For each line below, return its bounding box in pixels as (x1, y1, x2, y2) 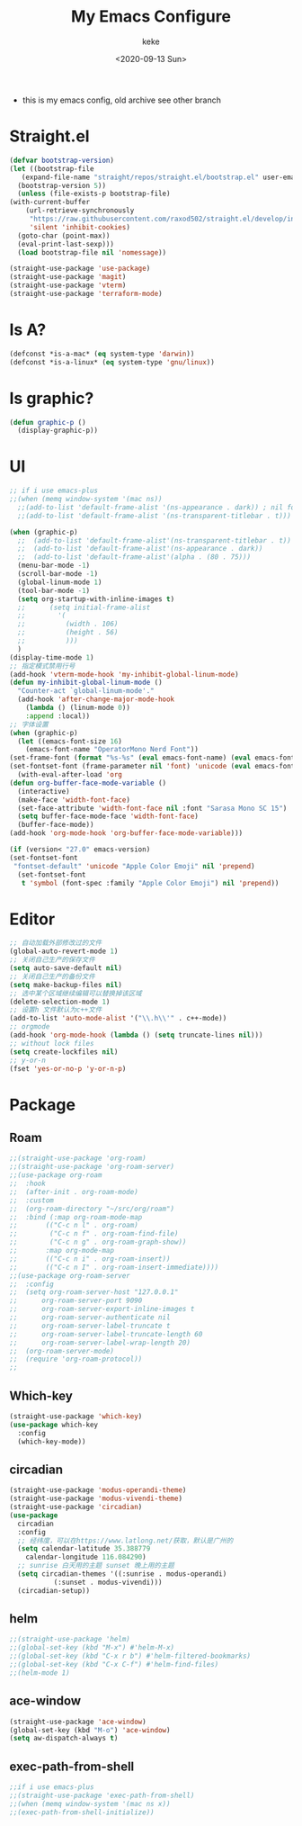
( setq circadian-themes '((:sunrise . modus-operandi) (17, 1570, 227, 1579)
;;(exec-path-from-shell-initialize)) (9, 1807, 155, 1817)
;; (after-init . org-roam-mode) (9, 1187, 139, 1196)
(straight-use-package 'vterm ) (9, 281, 127, 290)
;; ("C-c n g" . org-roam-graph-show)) (9, 1237, 187, 1247)
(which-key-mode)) (17, 1437, 87, 1446)
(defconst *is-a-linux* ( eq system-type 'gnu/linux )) (9, 357, 216, 366)
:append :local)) (25, 711, 91, 721)
